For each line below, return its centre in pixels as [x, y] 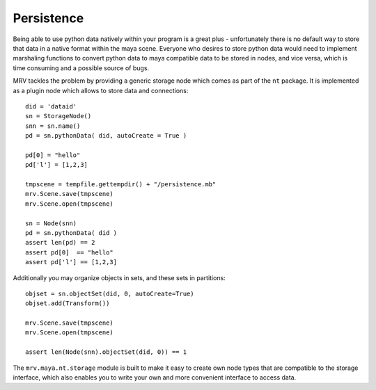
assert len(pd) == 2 [60, 243]
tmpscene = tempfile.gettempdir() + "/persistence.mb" [121, 185]
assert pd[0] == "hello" [70, 252]
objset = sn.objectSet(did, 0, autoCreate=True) [110, 293]
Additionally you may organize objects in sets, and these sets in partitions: [119, 277]
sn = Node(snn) [51, 223]
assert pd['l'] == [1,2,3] [71, 262]
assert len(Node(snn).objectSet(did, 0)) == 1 [106, 352]
